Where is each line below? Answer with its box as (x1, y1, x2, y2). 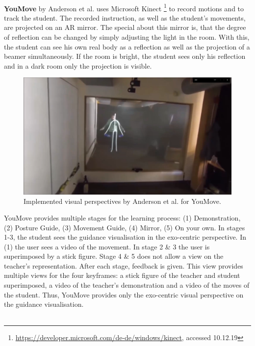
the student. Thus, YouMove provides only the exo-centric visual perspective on (4, 289, 244, 299)
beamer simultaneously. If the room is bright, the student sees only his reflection (4, 51, 246, 61)
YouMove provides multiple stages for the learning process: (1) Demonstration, (4, 212, 241, 222)
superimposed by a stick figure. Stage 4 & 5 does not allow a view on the (4, 251, 224, 261)
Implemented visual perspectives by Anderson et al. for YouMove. (24, 196, 221, 206)
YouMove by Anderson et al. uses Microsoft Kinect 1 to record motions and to (4, 1, 244, 13)
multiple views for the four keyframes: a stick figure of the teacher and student (4, 270, 240, 280)
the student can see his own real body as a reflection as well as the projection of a (4, 41, 250, 51)
